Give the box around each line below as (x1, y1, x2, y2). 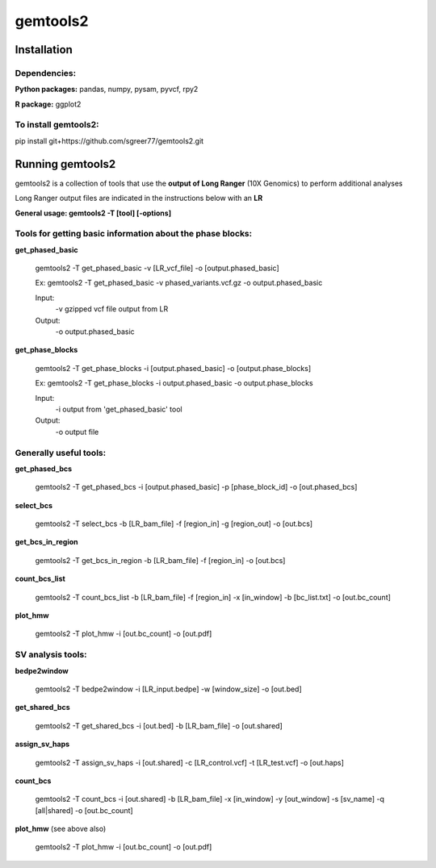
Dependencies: (15, 67, 77, 78)
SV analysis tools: (15, 649, 88, 661)
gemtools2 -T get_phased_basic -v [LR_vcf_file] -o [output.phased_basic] (35, 263, 279, 273)
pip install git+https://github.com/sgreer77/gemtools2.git (15, 136, 204, 145)
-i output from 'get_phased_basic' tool (55, 404, 182, 414)
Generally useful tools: (15, 447, 107, 458)
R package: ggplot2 (15, 99, 82, 109)
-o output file (55, 427, 99, 436)
